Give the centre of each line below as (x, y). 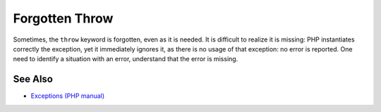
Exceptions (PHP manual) (68, 96)
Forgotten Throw (63, 18)
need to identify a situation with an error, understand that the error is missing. (126, 59)
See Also (33, 79)
